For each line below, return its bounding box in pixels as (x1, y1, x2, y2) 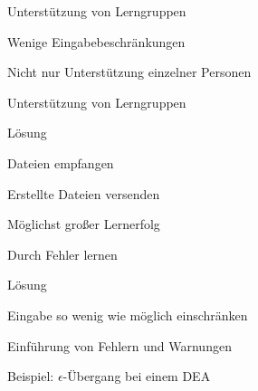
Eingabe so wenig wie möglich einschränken (7, 305, 248, 324)
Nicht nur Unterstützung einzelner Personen (7, 62, 252, 81)
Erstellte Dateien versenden (7, 184, 160, 203)
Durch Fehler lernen (7, 244, 118, 263)
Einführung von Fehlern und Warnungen (7, 336, 232, 355)
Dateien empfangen (7, 153, 114, 172)
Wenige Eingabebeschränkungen (7, 32, 186, 51)
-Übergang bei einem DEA (62, 367, 211, 386)
